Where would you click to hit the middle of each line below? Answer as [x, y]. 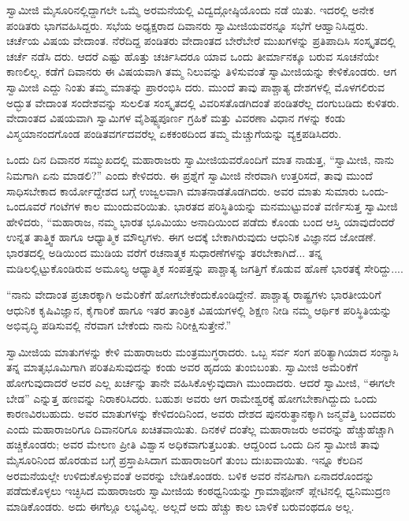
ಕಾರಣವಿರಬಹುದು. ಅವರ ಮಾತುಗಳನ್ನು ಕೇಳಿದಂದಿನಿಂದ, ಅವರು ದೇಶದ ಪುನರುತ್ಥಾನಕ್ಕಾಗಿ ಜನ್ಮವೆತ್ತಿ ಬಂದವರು [201, 413]
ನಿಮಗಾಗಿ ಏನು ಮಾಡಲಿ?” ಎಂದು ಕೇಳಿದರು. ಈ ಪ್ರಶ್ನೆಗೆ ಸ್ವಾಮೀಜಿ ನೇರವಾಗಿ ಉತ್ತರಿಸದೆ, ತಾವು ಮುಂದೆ [190, 175]
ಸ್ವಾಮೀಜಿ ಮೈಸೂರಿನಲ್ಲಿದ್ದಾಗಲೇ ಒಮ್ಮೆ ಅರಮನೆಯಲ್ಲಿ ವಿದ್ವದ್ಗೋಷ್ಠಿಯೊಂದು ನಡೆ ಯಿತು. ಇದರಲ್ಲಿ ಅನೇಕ [190, 9]
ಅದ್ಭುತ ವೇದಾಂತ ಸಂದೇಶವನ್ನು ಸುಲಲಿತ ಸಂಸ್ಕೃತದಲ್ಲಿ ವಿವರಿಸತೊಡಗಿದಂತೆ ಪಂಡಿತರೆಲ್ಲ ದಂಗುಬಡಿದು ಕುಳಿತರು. [203, 102]
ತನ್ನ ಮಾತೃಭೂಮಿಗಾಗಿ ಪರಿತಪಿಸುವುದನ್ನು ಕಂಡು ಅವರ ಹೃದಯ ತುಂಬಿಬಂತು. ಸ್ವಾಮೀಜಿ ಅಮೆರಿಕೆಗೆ [182, 367]
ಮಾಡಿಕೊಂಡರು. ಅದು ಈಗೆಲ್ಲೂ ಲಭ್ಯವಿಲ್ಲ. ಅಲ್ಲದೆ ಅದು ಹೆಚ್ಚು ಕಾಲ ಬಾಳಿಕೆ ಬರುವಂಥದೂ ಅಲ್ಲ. [180, 506]
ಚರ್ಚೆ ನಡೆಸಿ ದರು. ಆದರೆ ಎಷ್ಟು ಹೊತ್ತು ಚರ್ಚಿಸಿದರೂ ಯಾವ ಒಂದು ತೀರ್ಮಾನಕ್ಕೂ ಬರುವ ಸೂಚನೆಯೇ [193, 56]
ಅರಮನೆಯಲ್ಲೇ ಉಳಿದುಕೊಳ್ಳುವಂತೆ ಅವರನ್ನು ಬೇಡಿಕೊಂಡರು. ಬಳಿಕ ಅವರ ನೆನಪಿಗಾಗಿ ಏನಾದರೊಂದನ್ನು [190, 475]
